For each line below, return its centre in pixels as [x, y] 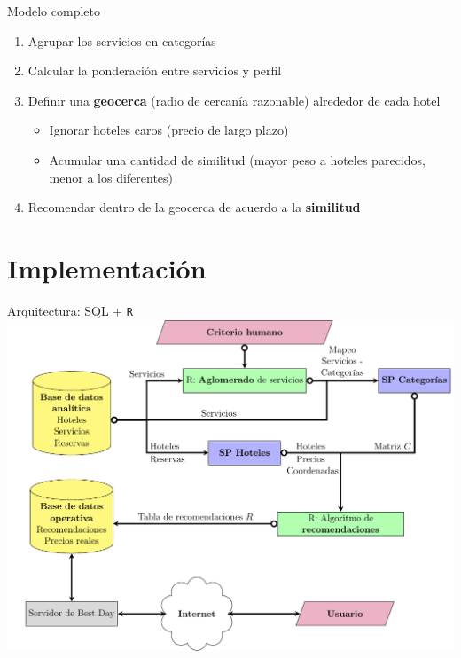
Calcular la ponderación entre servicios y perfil [155, 70]
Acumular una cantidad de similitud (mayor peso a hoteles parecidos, [237, 159]
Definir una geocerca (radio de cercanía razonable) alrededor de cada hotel [234, 100]
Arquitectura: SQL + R [70, 310]
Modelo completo [54, 11]
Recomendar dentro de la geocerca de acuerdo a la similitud [194, 207]
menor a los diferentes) [111, 177]
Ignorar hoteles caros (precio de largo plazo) [169, 130]
